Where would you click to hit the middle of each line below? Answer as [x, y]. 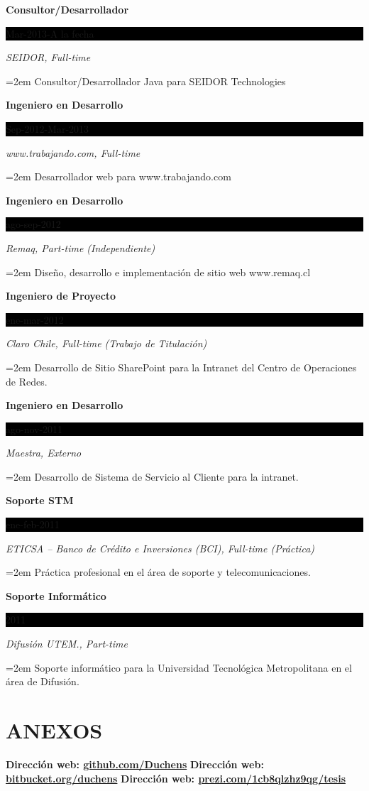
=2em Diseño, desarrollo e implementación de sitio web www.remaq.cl [158, 272]
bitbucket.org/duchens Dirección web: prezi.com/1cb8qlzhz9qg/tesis [176, 778]
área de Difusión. [43, 681]
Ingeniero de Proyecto [61, 296]
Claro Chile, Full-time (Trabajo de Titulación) [106, 343]
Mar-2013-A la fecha [50, 33]
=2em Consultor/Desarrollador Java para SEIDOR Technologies [146, 81]
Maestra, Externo [44, 453]
